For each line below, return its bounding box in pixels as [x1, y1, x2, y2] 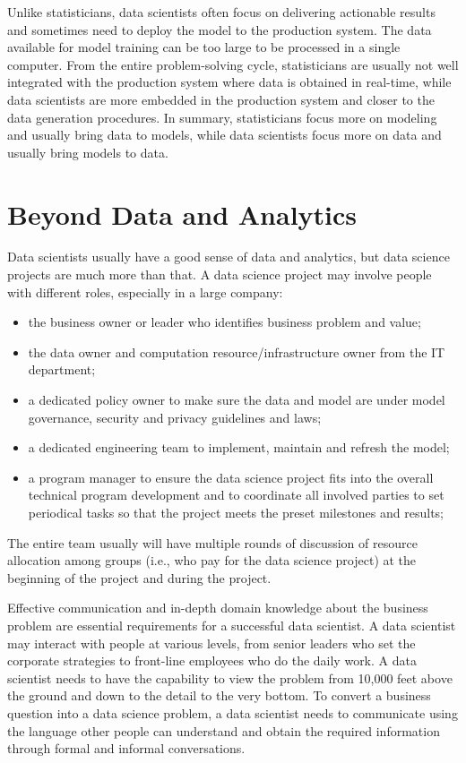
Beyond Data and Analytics [7, 195, 358, 232]
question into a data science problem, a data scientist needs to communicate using [7, 703, 458, 722]
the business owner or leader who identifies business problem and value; [28, 313, 421, 331]
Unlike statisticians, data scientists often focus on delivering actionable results [7, 3, 436, 21]
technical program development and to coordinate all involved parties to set [28, 485, 444, 504]
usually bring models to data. [7, 142, 168, 161]
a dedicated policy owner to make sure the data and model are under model [28, 390, 445, 409]
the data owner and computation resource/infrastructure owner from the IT [28, 342, 445, 361]
